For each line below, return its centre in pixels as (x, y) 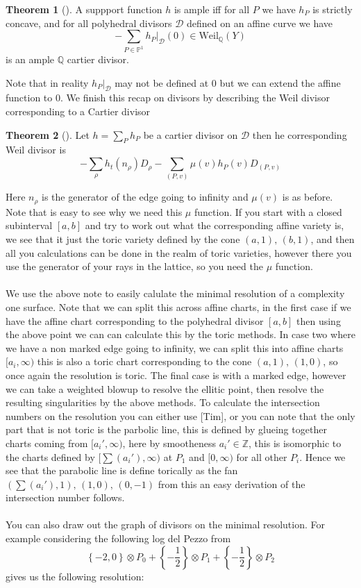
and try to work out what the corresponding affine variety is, (215, 225)
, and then (333, 239)
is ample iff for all (212, 9)
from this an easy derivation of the (232, 484)
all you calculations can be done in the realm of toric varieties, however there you (179, 252)
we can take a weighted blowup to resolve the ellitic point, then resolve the (165, 388)
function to (29, 98)
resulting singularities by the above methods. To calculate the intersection (163, 402)
